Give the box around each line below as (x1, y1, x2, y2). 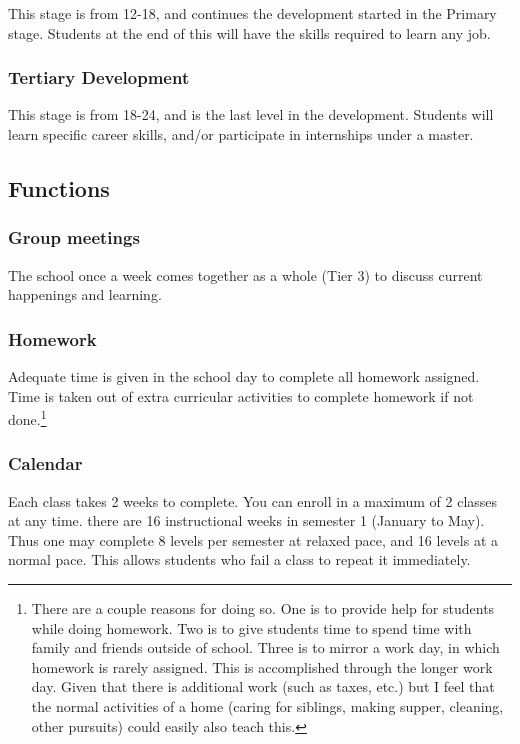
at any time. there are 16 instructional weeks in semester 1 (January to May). (8, 510, 485, 531)
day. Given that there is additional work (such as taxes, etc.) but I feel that (31, 676, 495, 697)
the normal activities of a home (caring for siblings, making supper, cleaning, (31, 696, 504, 716)
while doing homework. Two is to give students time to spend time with (31, 617, 472, 638)
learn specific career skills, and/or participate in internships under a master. (8, 124, 474, 144)
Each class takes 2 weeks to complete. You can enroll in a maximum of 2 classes (8, 490, 498, 511)
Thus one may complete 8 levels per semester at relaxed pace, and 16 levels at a (8, 529, 498, 550)
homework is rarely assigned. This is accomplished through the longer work (31, 656, 493, 677)
